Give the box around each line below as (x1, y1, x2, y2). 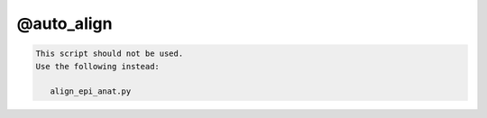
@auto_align (16, 14, 113, 33)
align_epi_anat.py (50, 86, 132, 96)
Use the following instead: (35, 61, 160, 71)
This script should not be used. (35, 49, 184, 59)
